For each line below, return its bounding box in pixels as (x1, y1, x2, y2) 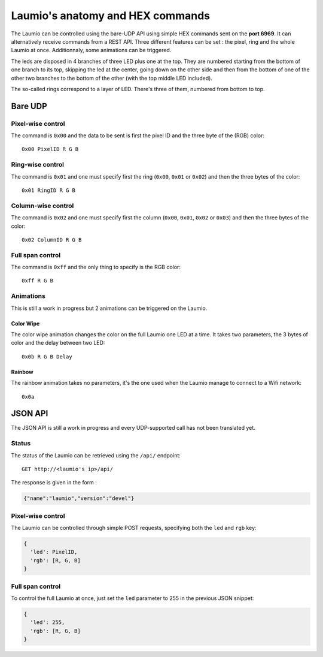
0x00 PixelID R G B (22, 146, 79, 153)
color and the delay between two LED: (11, 339, 105, 346)
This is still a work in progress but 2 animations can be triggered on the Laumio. (11, 305, 208, 312)
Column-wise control (11, 201, 74, 210)
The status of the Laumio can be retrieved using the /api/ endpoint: (11, 451, 181, 459)
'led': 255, (30, 619, 65, 626)
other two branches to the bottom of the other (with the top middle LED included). (11, 74, 212, 82)
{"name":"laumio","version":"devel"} (23, 495, 135, 502)
